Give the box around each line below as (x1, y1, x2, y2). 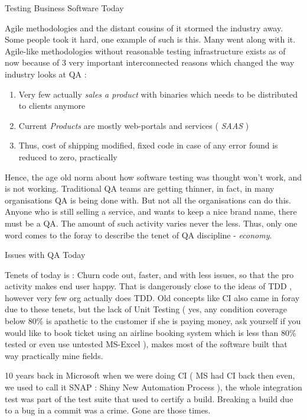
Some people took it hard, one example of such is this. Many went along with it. (5, 33, 296, 46)
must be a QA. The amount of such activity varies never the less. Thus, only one (5, 217, 298, 229)
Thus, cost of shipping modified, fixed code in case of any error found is (18, 139, 278, 151)
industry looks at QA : (5, 67, 87, 80)
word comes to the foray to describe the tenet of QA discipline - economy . (5, 228, 272, 241)
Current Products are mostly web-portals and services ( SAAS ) (18, 119, 249, 131)
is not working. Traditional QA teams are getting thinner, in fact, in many (5, 182, 275, 195)
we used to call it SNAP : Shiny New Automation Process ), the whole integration (5, 381, 302, 393)
